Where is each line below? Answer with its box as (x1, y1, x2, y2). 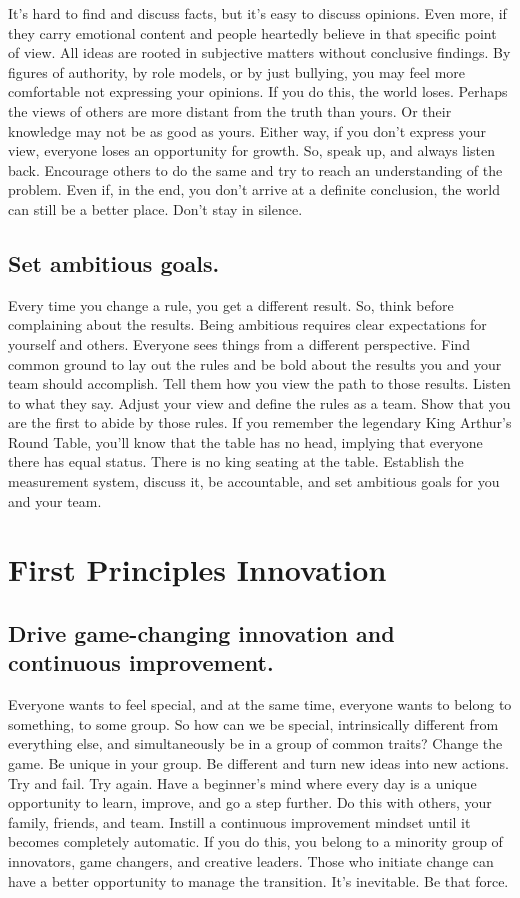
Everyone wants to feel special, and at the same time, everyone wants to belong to (8, 694, 512, 715)
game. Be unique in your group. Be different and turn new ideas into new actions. (8, 753, 509, 774)
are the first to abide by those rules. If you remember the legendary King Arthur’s (8, 412, 512, 433)
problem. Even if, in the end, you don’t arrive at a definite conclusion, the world (8, 179, 501, 200)
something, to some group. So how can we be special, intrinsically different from (8, 713, 499, 734)
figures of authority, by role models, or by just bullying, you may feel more (8, 61, 466, 82)
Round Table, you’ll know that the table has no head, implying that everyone (8, 431, 483, 452)
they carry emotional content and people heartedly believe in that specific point (8, 22, 497, 43)
